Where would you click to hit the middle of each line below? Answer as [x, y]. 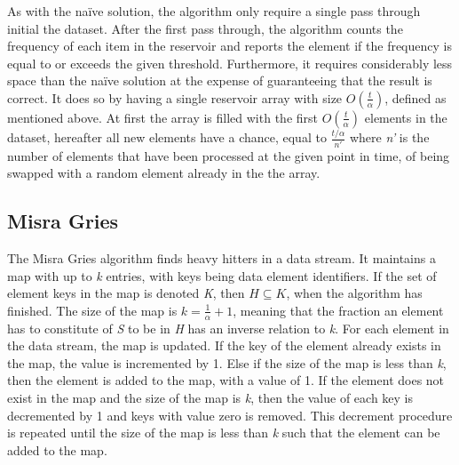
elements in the [406, 117]
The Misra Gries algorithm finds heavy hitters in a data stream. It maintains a [222, 257]
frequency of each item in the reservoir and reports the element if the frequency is [229, 46]
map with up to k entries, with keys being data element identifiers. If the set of [222, 275]
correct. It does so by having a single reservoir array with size [175, 97]
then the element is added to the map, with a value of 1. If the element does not [226, 380]
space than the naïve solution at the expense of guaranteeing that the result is [220, 80]
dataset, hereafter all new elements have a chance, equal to [167, 137]
